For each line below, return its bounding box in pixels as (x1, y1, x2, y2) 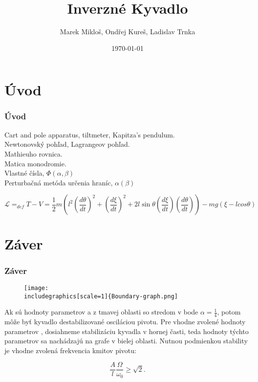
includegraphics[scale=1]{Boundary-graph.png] (24, 292, 178, 300)
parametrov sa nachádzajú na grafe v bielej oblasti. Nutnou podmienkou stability (4, 336, 248, 346)
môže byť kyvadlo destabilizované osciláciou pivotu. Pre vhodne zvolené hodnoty (4, 316, 246, 327)
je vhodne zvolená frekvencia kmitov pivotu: (4, 345, 136, 355)
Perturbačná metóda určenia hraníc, (4, 177, 113, 187)
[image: (24, 284, 49, 292)
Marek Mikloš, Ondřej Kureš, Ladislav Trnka (60, 26, 195, 37)
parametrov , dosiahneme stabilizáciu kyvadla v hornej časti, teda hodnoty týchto (4, 326, 249, 336)
